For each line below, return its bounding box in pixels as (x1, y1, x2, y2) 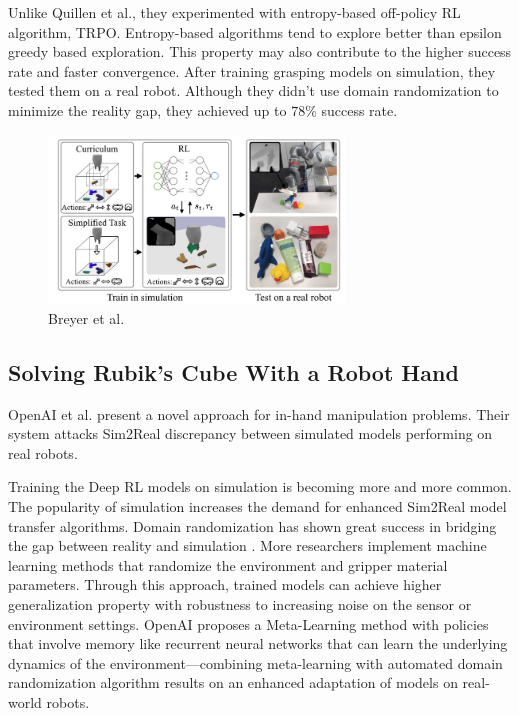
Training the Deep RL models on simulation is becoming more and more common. (8, 476, 512, 497)
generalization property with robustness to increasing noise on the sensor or (8, 593, 472, 614)
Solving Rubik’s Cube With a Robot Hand (8, 356, 459, 387)
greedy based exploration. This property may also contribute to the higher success (8, 41, 512, 62)
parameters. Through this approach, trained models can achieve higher (8, 574, 442, 595)
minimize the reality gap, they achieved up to (8, 99, 287, 120)
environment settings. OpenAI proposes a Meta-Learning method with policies (8, 613, 489, 634)
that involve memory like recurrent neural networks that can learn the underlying (8, 633, 508, 654)
